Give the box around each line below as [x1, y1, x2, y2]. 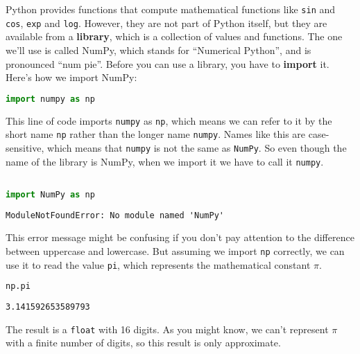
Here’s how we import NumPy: [6, 70, 137, 85]
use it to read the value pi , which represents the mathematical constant [6, 257, 311, 272]
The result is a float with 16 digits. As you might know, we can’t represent [6, 321, 329, 336]
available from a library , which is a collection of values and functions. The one [6, 29, 343, 44]
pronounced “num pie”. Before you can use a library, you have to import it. [6, 56, 329, 71]
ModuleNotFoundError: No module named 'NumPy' [6, 210, 224, 220]
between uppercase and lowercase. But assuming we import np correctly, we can [6, 243, 345, 258]
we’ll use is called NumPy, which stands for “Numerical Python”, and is [6, 42, 311, 57]
